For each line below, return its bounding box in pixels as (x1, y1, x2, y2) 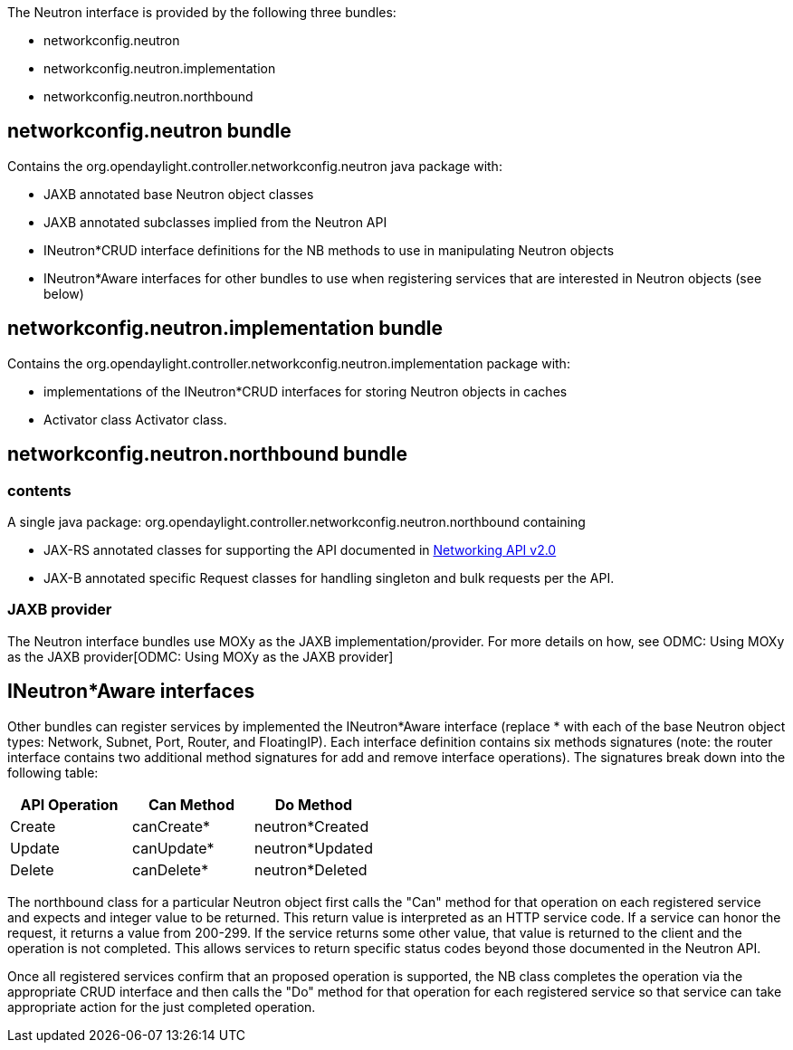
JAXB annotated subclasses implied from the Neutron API (43, 214, 387, 230)
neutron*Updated (253, 838, 373, 857)
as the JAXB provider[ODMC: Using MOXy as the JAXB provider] (7, 648, 394, 664)
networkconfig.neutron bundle (7, 119, 291, 143)
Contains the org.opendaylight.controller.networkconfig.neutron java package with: (7, 157, 502, 174)
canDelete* (131, 860, 209, 879)
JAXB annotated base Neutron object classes (43, 186, 314, 202)
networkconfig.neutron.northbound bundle (7, 443, 407, 466)
